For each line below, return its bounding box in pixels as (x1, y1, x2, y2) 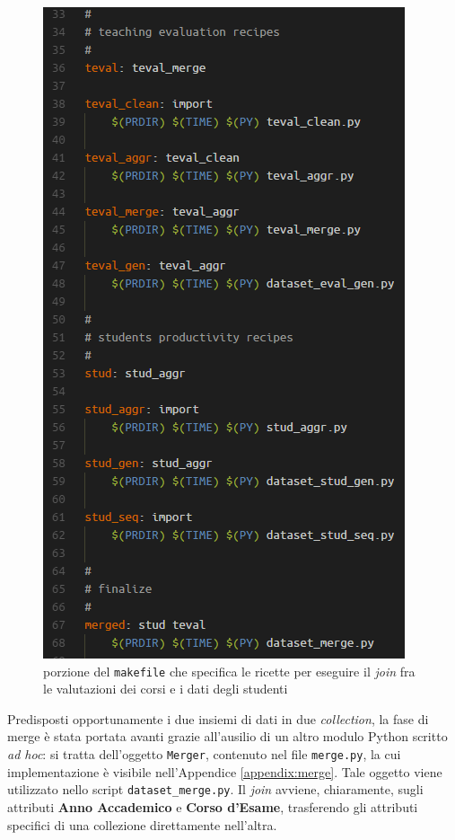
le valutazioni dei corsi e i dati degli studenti (43, 679, 288, 698)
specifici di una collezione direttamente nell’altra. (7, 815, 277, 834)
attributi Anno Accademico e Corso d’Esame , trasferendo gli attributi (7, 797, 418, 816)
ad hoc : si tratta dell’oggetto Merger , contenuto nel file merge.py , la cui (7, 745, 401, 764)
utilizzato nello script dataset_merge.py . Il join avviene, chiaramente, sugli (7, 780, 424, 799)
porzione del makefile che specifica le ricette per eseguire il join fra (43, 661, 416, 680)
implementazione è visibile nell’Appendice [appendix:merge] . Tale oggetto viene (7, 762, 442, 781)
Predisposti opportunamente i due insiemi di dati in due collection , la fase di (7, 709, 429, 728)
